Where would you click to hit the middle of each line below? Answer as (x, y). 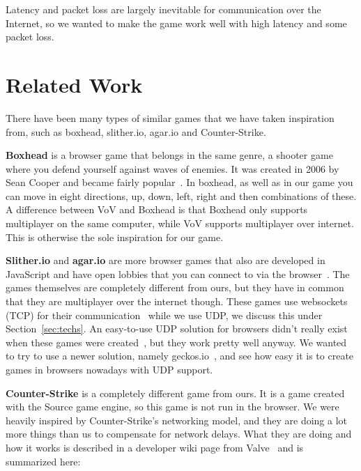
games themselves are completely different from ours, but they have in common (175, 287)
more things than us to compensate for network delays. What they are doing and (179, 434)
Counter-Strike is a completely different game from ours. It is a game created (175, 393)
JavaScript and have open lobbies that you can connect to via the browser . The (178, 273)
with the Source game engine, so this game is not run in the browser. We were (172, 407)
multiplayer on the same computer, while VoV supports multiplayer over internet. (180, 223)
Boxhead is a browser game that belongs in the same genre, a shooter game (169, 155)
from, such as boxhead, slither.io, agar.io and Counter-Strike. (136, 131)
